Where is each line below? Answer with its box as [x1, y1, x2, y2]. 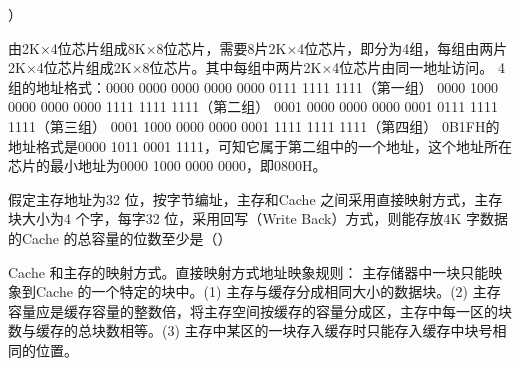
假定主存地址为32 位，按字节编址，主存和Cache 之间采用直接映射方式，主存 [8, 188, 503, 209]
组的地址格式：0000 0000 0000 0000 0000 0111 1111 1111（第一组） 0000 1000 [8, 76, 498, 97]
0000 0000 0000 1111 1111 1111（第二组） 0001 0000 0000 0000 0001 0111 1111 [8, 96, 498, 117]
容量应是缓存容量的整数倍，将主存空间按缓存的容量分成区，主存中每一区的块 [8, 300, 512, 321]
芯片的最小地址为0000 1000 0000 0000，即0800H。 [8, 155, 327, 176]
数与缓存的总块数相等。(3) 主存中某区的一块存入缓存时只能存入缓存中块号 [8, 320, 493, 341]
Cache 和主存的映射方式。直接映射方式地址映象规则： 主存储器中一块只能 [8, 261, 489, 282]
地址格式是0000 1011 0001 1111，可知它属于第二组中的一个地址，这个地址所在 [8, 135, 512, 156]
